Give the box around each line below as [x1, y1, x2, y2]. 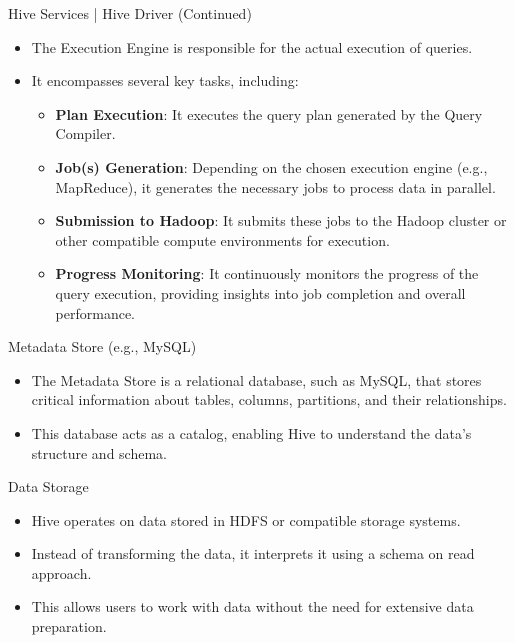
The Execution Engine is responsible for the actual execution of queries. [31, 36, 473, 57]
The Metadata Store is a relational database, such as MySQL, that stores [31, 369, 482, 390]
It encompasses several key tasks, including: [31, 70, 299, 91]
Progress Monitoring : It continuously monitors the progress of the [55, 263, 479, 284]
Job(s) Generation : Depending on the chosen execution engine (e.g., [55, 156, 488, 177]
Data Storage [8, 476, 89, 497]
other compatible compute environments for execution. [55, 229, 390, 250]
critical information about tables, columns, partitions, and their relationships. [31, 389, 507, 410]
